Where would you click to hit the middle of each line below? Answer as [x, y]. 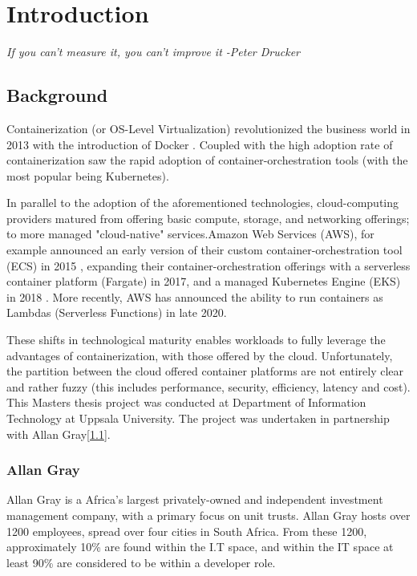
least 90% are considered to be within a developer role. [141, 562]
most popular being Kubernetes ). [88, 175]
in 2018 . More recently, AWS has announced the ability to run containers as [195, 296]
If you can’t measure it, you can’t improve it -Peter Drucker [154, 52]
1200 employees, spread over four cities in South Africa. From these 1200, [187, 531]
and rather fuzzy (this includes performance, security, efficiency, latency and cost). [208, 386]
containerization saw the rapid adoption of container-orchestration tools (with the [207, 160]
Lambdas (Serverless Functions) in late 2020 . [117, 312]
